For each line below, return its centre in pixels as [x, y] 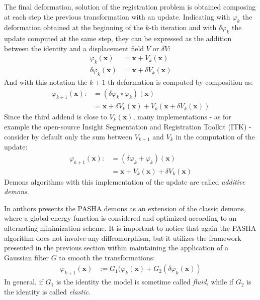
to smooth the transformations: [107, 257]
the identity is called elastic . [47, 291]
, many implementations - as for [182, 117]
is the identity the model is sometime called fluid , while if [145, 282]
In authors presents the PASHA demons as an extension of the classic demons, [125, 208]
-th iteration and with [183, 27]
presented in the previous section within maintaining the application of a [116, 248]
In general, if [24, 282]
